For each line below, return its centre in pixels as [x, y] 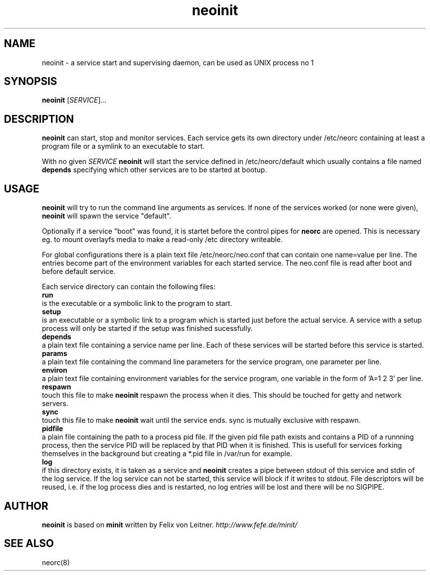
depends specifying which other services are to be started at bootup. [154, 170]
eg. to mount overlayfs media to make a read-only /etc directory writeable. [162, 240]
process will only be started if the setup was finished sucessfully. [147, 329]
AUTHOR [26, 506]
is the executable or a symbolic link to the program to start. [137, 303]
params [54, 354]
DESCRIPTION [39, 119]
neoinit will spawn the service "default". [107, 216]
